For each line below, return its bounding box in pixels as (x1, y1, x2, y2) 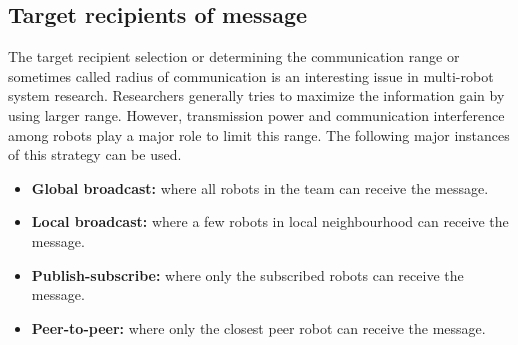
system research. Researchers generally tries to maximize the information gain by (8, 85, 505, 106)
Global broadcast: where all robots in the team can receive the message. (31, 177, 489, 198)
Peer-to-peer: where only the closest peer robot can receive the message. (31, 317, 486, 338)
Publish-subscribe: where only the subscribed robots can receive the (31, 264, 464, 285)
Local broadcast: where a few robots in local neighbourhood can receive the (31, 211, 509, 232)
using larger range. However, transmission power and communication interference (8, 104, 505, 125)
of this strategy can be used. (8, 144, 182, 165)
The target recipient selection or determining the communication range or (8, 46, 460, 67)
